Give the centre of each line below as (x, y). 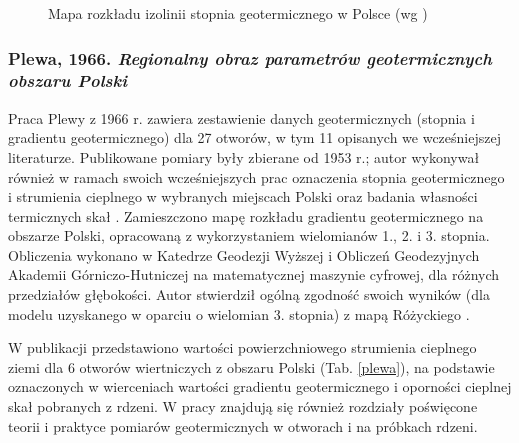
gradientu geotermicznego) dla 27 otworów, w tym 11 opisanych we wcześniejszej (254, 137)
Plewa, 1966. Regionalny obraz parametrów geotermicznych (250, 57)
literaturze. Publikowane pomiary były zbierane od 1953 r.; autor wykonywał (244, 156)
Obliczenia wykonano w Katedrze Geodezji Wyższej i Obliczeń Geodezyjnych (244, 254)
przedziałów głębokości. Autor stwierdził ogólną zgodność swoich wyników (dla (249, 294)
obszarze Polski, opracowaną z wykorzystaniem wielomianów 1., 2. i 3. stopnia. (249, 235)
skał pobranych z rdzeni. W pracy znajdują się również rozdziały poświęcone (243, 406)
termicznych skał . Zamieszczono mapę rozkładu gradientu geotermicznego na (246, 215)
